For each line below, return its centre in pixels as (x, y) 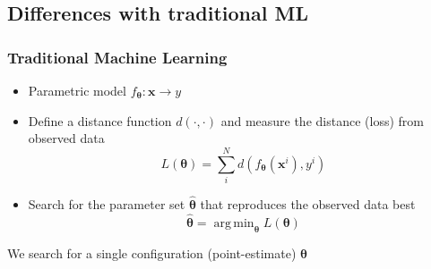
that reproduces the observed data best (308, 204)
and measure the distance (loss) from (322, 120)
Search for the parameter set (107, 204)
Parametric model (77, 90)
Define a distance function (100, 120)
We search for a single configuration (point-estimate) (152, 252)
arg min (234, 223)
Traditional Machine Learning (117, 57)
